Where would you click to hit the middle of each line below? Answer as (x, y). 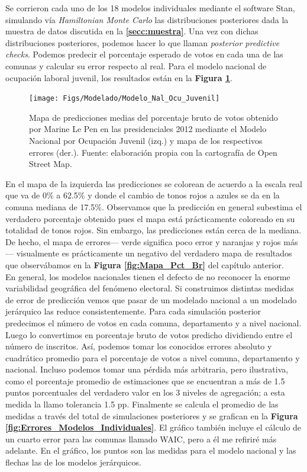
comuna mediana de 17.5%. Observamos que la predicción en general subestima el (154, 206)
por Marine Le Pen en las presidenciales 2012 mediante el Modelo (148, 129)
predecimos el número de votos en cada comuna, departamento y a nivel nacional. (153, 322)
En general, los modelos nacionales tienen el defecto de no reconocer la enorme (148, 276)
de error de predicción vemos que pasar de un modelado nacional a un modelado (151, 299)
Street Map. (51, 164)
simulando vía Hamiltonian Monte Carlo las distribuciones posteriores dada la (147, 19)
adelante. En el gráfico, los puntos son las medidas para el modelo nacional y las (151, 450)
